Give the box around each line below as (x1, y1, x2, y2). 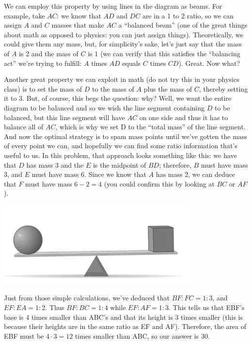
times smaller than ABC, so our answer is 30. (75, 330, 210, 341)
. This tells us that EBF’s (169, 302, 245, 313)
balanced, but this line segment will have (4, 112, 125, 122)
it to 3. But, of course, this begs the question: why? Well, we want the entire (4, 93, 232, 103)
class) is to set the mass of (4, 83, 82, 94)
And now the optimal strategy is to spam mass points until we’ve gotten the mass (4, 131, 247, 141)
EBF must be (4, 330, 44, 341)
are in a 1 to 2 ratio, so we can (142, 10, 234, 20)
